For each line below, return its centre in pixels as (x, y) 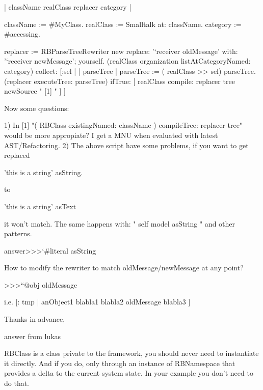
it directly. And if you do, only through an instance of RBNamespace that (120, 363)
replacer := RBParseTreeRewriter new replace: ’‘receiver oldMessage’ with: (121, 51)
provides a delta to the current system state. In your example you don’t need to (129, 373)
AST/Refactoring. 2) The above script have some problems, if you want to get (126, 145)
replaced (17, 155)
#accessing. (22, 34)
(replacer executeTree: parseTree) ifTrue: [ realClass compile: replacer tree (120, 81)
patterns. (18, 233)
